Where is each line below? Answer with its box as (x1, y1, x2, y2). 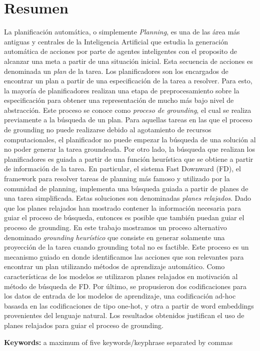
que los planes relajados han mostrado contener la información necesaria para (4, 202, 241, 213)
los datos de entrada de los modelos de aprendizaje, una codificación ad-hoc (4, 291, 236, 301)
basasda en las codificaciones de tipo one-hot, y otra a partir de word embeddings (4, 300, 254, 311)
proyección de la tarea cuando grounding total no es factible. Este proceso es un (4, 242, 249, 252)
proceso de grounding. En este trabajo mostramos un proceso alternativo (4, 222, 227, 232)
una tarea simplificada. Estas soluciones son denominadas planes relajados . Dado (4, 193, 251, 203)
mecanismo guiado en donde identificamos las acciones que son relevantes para (4, 251, 244, 262)
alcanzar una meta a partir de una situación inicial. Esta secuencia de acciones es (4, 55, 253, 66)
